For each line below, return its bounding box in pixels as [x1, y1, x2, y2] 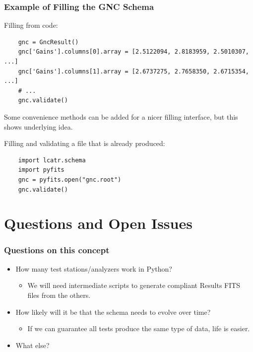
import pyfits [18, 166, 64, 174]
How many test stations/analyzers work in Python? [15, 263, 172, 274]
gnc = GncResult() [18, 38, 79, 46]
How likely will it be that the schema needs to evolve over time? [15, 306, 211, 317]
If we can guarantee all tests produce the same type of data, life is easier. [27, 323, 250, 334]
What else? [15, 340, 50, 350]
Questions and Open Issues [4, 213, 192, 233]
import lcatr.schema [18, 156, 86, 164]
